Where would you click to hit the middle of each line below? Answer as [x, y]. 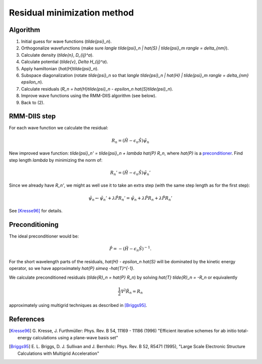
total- [243, 331]
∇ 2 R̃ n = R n [132, 291]
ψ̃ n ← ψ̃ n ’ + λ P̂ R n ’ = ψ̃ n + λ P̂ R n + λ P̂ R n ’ [130, 199]
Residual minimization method [72, 13]
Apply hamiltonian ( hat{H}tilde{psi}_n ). [60, 68]
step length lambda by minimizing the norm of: [56, 160]
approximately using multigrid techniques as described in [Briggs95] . [78, 305]
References [27, 319]
